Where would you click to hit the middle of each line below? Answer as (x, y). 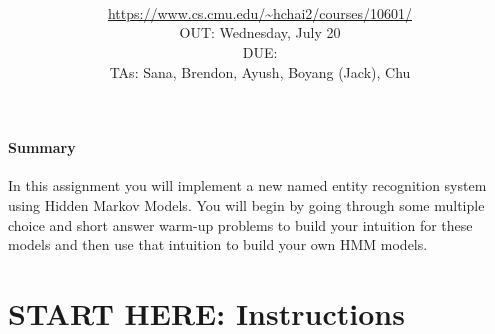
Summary (42, 147)
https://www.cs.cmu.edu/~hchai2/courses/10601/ (260, 12)
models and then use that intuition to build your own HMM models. (218, 244)
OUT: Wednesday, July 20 (260, 32)
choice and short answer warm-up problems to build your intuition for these (240, 224)
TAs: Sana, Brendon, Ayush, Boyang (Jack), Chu (260, 71)
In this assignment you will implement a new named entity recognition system (247, 185)
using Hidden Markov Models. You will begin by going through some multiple (246, 204)
